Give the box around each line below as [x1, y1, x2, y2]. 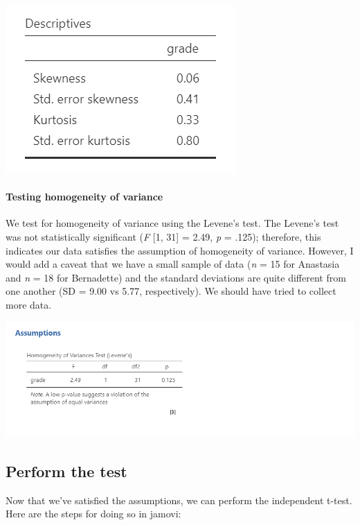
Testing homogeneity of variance [6, 189, 163, 204]
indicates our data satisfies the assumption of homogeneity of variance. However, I [6, 243, 354, 257]
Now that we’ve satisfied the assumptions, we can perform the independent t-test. [6, 492, 352, 507]
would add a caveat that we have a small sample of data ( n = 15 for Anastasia [6, 257, 340, 271]
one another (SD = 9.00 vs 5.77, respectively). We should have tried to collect [6, 284, 336, 298]
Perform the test [6, 461, 127, 481]
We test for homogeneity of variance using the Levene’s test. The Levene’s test [6, 216, 339, 230]
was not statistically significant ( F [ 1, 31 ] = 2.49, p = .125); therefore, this [6, 229, 321, 243]
